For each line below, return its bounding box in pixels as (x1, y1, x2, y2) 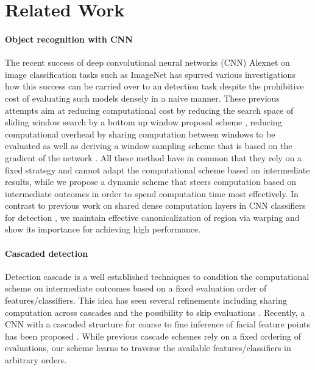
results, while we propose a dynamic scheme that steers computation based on (5, 175, 297, 188)
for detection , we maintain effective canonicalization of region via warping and (5, 211, 300, 223)
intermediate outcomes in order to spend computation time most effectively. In (5, 187, 299, 200)
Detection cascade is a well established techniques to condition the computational (5, 270, 310, 282)
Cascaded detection (5, 246, 88, 259)
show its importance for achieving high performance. (5, 223, 201, 236)
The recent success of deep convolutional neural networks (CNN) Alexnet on (5, 56, 290, 69)
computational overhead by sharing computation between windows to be (5, 127, 275, 140)
